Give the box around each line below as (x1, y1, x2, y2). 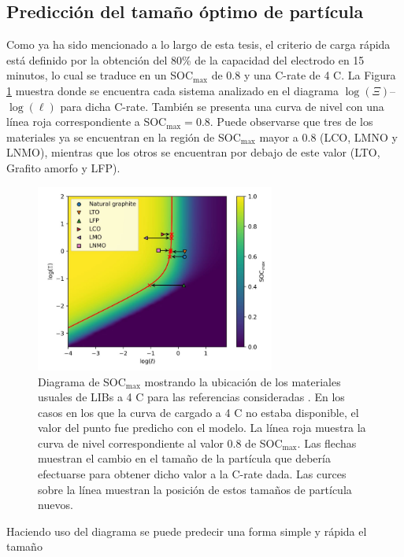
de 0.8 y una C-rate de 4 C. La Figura (211, 67, 396, 83)
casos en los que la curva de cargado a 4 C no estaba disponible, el (38, 404, 359, 420)
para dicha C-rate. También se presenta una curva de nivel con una (60, 98, 384, 114)
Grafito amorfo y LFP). (6, 159, 120, 175)
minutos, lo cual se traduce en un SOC (6, 67, 194, 83)
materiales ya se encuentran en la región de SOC (6, 128, 241, 145)
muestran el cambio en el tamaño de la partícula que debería (38, 450, 331, 467)
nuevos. (38, 496, 73, 513)
